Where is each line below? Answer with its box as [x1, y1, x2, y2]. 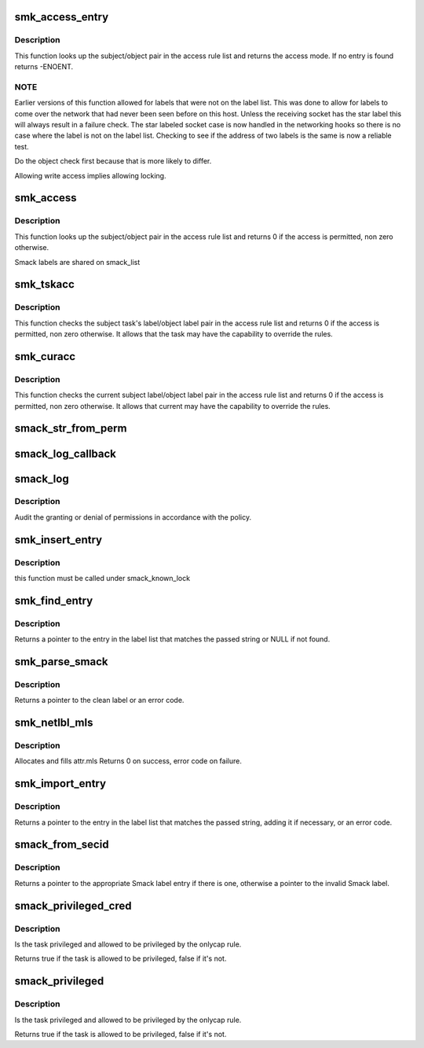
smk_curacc [14, 350, 76, 363]
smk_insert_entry [14, 533, 102, 546]
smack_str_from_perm [14, 421, 127, 436]
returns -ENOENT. [14, 62, 74, 72]
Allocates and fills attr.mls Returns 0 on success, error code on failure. [14, 756, 243, 766]
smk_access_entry [14, 10, 109, 24]
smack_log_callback [14, 447, 117, 460]
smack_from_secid [14, 838, 109, 851]
